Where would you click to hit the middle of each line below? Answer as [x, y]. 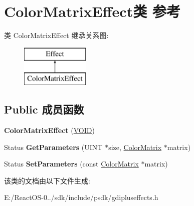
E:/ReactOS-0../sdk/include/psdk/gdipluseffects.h [81, 197]
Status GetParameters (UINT [53, 147]
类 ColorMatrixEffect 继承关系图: [56, 35]
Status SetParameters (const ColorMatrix [71, 164]
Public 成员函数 [44, 109]
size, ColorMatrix [135, 147]
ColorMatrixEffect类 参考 [92, 11]
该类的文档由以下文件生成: [47, 180]
